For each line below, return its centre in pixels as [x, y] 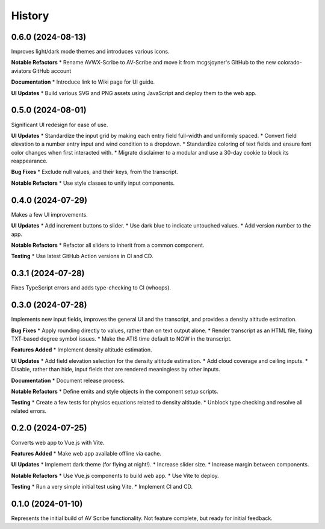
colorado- [289, 63]
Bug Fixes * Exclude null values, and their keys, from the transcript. [95, 172]
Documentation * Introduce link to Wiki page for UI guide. [83, 82]
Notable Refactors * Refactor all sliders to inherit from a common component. [108, 245]
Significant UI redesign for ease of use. [60, 125]
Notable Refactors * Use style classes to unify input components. [93, 183]
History [30, 16]
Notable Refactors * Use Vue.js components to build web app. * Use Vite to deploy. [115, 475]
